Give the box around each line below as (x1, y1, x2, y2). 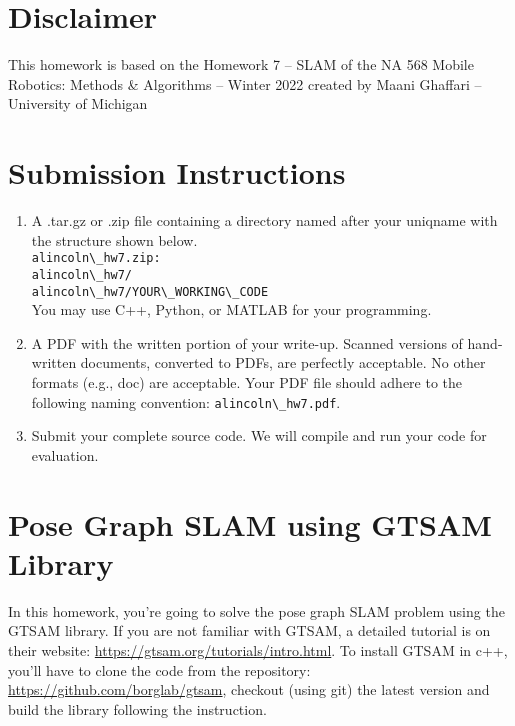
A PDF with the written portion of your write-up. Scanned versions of (31, 332, 463, 353)
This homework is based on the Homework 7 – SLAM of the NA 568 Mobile (8, 54, 474, 75)
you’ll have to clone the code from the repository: (8, 659, 311, 680)
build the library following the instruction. (8, 698, 267, 719)
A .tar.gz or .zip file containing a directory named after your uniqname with (31, 210, 498, 231)
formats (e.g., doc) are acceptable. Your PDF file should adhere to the (31, 371, 463, 392)
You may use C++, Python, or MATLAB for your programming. (31, 299, 432, 320)
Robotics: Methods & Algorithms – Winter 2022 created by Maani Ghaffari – (8, 73, 482, 94)
